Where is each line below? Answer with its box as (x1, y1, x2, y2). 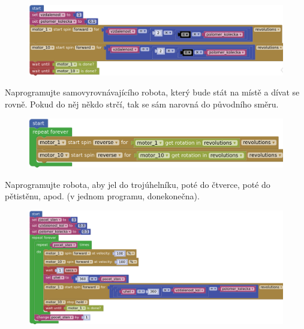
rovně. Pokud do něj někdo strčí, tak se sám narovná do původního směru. (5, 97, 279, 110)
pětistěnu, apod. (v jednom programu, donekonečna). (5, 190, 200, 202)
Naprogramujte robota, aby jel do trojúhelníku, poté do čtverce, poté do (5, 178, 270, 190)
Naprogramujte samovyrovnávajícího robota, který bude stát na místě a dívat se (5, 86, 300, 98)
